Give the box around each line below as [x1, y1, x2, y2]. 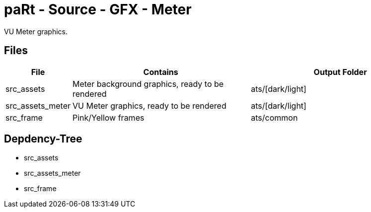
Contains [143, 67, 178, 77]
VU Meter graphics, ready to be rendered [72, 100, 226, 111]
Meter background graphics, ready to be [72, 78, 224, 89]
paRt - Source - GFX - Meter [4, 1, 192, 18]
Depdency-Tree [4, 133, 82, 145]
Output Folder [313, 67, 367, 77]
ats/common [251, 112, 298, 123]
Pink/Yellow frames [72, 112, 145, 123]
